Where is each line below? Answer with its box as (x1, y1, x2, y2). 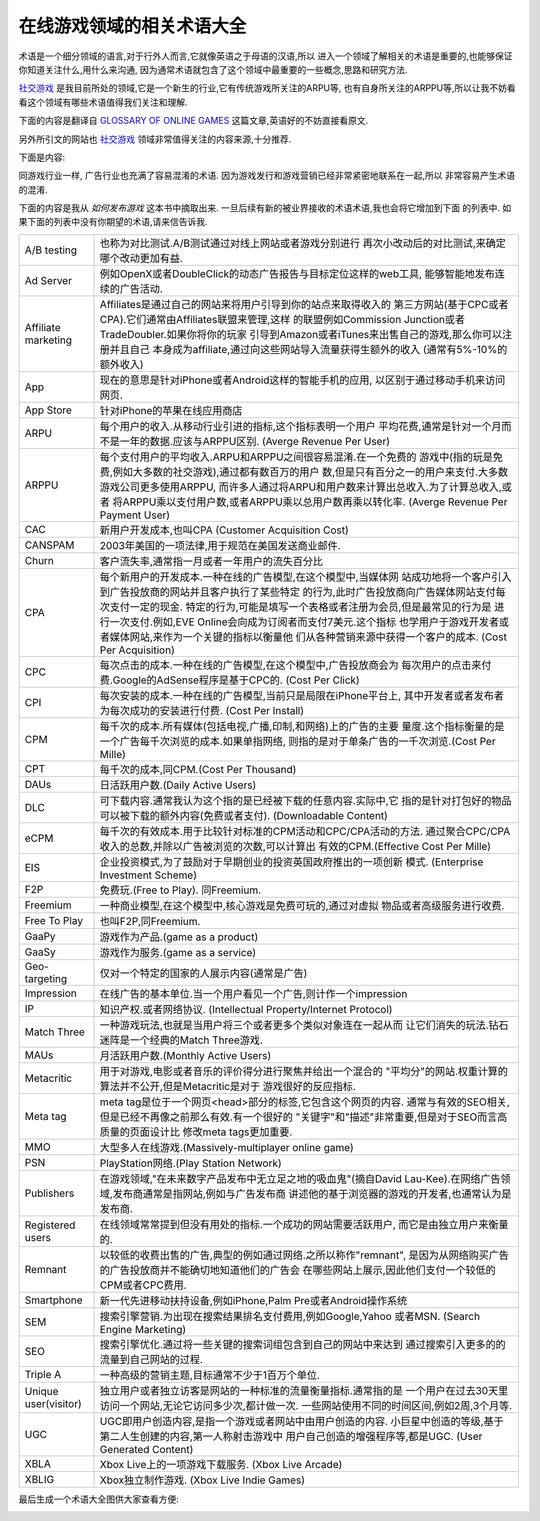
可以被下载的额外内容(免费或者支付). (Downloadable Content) (99, 808, 389, 822)
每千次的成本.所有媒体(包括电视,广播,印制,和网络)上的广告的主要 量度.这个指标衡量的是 (99, 719, 505, 733)
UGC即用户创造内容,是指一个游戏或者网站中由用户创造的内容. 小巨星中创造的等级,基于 (99, 1414, 504, 1428)
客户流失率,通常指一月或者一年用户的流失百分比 (99, 554, 324, 568)
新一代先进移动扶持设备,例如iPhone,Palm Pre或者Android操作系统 (99, 1293, 408, 1307)
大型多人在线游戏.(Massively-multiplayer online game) (99, 1140, 354, 1154)
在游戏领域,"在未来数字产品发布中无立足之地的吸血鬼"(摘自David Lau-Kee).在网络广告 (99, 1171, 501, 1185)
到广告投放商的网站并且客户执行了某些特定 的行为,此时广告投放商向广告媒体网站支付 (99, 585, 496, 599)
